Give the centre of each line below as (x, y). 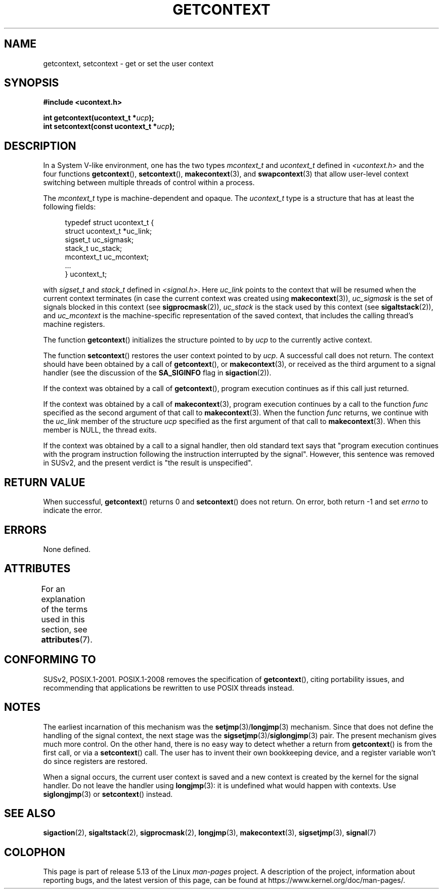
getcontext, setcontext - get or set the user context (128, 63)
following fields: (70, 207)
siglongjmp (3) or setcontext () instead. (108, 794)
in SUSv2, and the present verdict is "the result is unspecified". (148, 463)
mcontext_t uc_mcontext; (107, 257)
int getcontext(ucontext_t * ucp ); (99, 118)
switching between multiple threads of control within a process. (149, 183)
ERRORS (26, 530)
